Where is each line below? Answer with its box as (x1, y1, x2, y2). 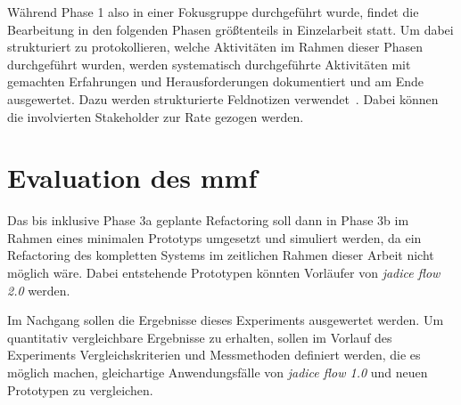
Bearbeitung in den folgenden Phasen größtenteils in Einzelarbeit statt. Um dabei (7, 20, 454, 38)
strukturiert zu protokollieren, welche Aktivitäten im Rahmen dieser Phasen (7, 37, 423, 56)
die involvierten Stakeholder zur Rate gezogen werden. (7, 107, 304, 126)
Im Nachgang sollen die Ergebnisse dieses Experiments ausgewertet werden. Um (7, 311, 444, 329)
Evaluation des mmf (7, 159, 258, 196)
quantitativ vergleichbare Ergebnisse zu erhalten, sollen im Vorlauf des (7, 328, 392, 346)
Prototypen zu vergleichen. (7, 380, 153, 399)
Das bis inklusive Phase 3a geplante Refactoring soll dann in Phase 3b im (7, 211, 409, 230)
